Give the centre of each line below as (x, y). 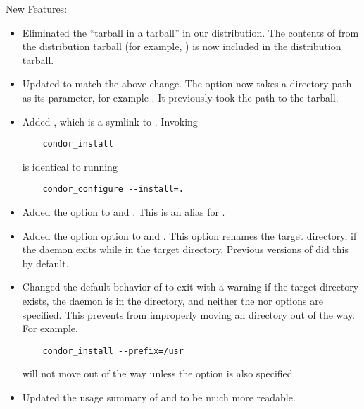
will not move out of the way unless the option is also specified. (159, 373)
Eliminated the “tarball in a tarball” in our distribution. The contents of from (190, 32)
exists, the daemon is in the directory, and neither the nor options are (172, 301)
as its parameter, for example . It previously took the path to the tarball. (180, 97)
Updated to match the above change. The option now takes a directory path (187, 84)
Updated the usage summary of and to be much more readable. (159, 397)
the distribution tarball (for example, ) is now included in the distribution (182, 46)
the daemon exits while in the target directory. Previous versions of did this (185, 249)
